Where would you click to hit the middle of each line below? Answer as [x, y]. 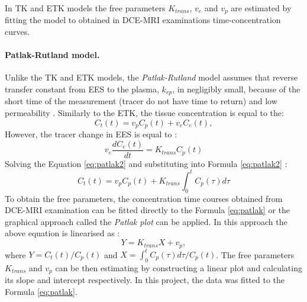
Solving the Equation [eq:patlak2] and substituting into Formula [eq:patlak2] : [146, 163]
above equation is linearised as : [62, 233]
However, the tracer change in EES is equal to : [91, 134]
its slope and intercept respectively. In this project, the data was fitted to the [145, 280]
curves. [17, 32]
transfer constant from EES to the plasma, [82, 89]
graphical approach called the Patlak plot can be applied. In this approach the [146, 221]
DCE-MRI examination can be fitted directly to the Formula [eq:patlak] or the [147, 210]
